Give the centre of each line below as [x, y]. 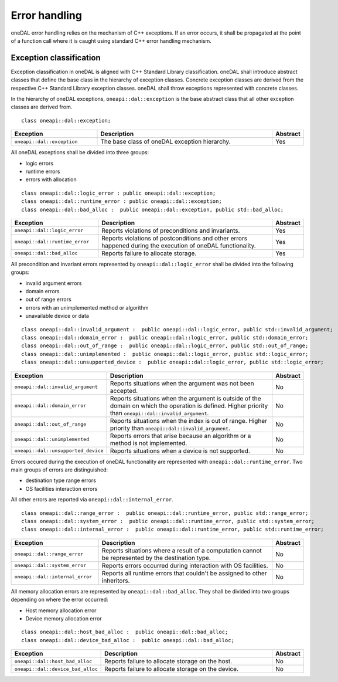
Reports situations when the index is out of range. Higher [189, 420]
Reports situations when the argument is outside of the [185, 398]
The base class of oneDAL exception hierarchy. [165, 142]
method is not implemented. [148, 443]
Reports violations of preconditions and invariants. [171, 230]
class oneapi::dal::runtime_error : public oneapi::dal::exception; [122, 201]
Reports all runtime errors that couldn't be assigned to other [184, 573]
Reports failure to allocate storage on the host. [168, 661]
